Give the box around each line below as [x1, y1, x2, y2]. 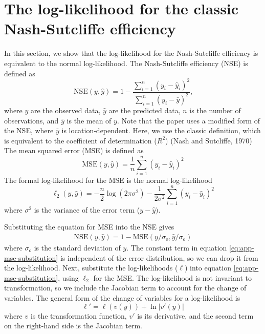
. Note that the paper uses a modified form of [117, 115, 260, 126]
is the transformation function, [30, 310, 127, 321]
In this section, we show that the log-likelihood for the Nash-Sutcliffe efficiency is [4, 48, 258, 58]
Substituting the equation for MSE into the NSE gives [4, 221, 174, 232]
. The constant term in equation [126, 242, 227, 253]
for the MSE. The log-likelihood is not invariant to [93, 272, 252, 283]
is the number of [189, 105, 241, 115]
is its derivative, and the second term [137, 310, 254, 321]
